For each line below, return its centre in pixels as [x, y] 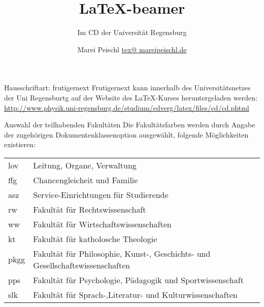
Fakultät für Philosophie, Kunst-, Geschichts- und [122, 253]
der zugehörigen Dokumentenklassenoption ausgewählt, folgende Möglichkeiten [126, 134]
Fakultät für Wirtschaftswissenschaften [102, 224]
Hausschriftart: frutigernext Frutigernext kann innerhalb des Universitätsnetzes [127, 88]
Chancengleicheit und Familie [86, 180]
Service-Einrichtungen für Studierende [101, 194]
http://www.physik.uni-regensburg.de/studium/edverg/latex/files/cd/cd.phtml [127, 107]
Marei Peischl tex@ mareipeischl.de [132, 49]
